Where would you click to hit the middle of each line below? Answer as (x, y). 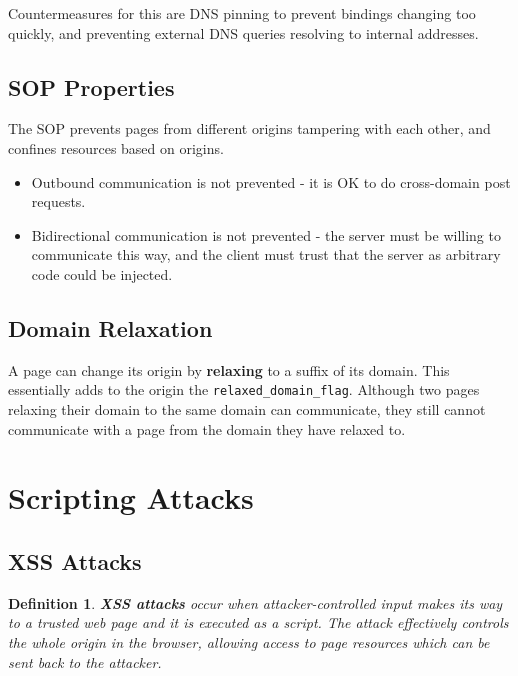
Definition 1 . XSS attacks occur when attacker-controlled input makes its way (255, 602)
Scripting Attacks (131, 497)
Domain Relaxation (110, 327)
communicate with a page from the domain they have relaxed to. (207, 428)
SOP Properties (91, 86)
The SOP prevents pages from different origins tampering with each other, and (249, 128)
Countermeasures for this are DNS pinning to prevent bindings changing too (242, 13)
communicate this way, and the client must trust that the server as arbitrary (266, 254)
